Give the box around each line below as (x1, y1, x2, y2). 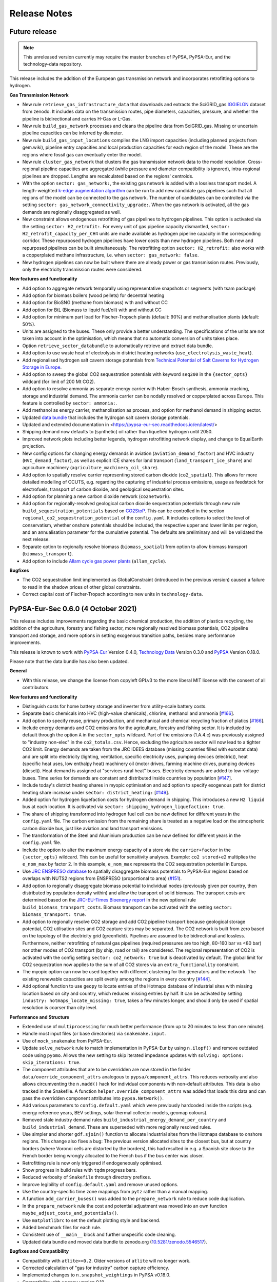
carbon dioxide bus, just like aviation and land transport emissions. (22, 825, 164, 831)
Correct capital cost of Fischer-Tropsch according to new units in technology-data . (22, 591, 204, 597)
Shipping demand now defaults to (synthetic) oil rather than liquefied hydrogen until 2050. (22, 429, 213, 435)
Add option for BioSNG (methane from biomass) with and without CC (22, 299, 168, 306)
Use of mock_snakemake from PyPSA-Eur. (22, 1037, 112, 1044)
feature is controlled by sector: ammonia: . (22, 400, 117, 406)
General (9, 668, 27, 674)
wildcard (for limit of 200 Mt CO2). (22, 378, 95, 385)
